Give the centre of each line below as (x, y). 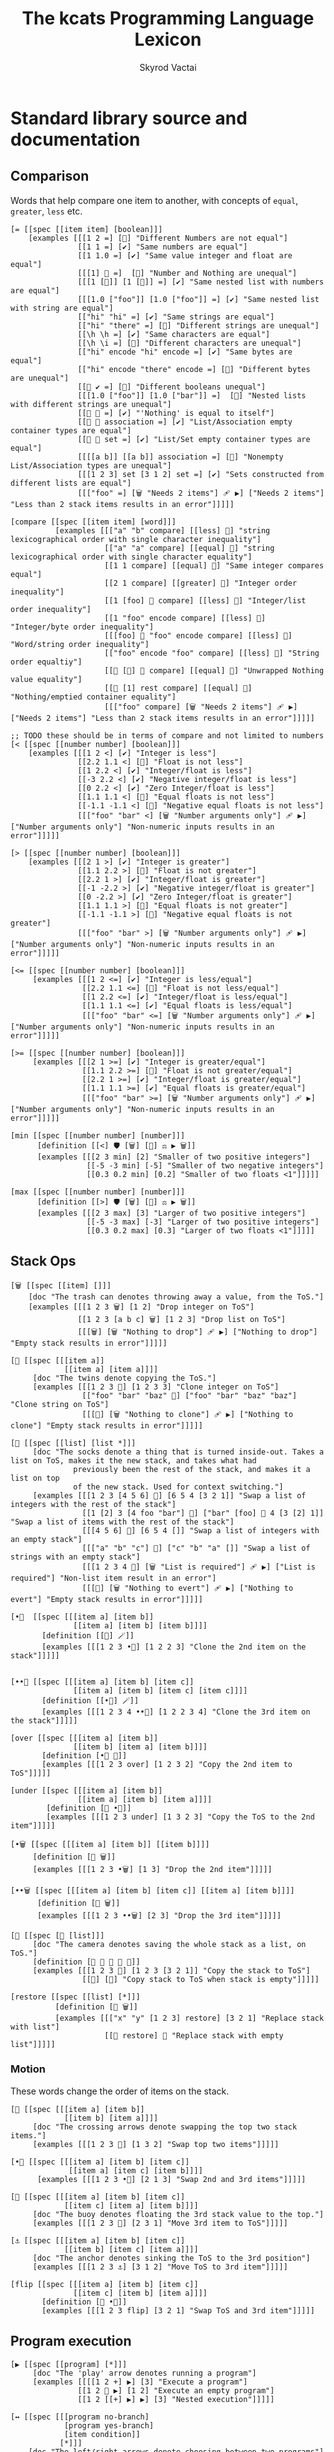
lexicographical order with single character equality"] (131, 557)
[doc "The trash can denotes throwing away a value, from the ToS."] (176, 1297)
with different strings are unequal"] (91, 404)
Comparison (50, 176)
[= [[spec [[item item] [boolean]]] (86, 229)
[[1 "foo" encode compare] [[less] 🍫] (185, 618)
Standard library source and (129, 118)
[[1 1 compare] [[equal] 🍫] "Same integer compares (214, 565)
